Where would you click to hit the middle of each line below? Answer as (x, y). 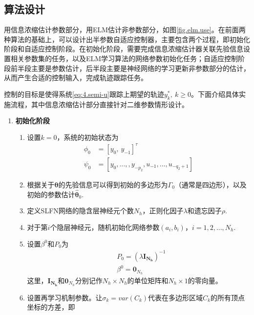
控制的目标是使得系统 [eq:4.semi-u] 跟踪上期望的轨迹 (84, 94)
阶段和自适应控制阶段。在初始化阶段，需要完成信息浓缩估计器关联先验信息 (124, 49)
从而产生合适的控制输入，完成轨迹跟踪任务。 (76, 78)
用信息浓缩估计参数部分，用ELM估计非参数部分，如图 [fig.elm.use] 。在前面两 (125, 30)
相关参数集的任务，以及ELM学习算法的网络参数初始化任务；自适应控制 (124, 58)
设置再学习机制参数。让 (65, 297)
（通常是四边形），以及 (211, 184)
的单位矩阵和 (148, 281)
